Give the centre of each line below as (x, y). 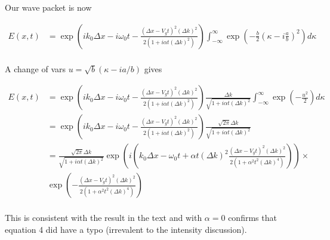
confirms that (252, 218)
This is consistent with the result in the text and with (104, 218)
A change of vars (35, 68)
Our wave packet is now (48, 7)
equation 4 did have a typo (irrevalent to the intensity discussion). (126, 229)
